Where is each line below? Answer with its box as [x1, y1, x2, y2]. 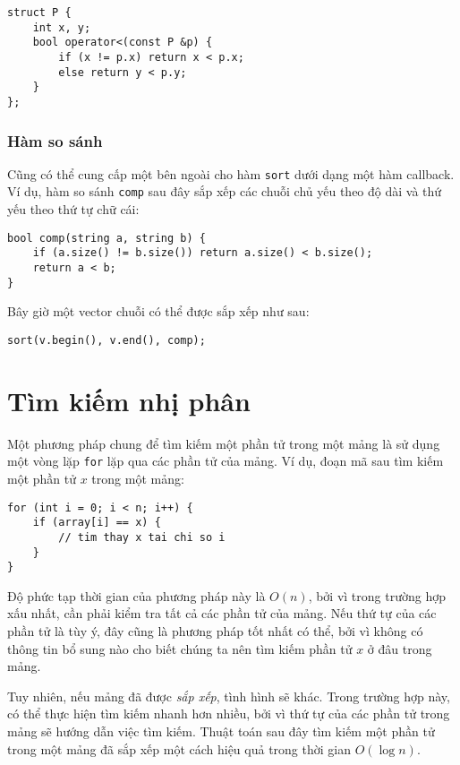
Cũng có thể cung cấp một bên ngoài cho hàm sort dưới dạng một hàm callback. [7, 164, 455, 183]
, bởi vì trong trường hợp [308, 586, 446, 605]
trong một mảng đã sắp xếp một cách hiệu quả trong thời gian [7, 739, 351, 758]
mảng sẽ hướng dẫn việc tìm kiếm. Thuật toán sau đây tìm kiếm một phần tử [7, 722, 435, 740]
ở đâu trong [367, 639, 432, 658]
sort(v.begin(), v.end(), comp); [7, 333, 206, 347]
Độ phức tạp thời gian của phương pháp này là [7, 586, 266, 605]
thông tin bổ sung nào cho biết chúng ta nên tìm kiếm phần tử [7, 639, 353, 658]
